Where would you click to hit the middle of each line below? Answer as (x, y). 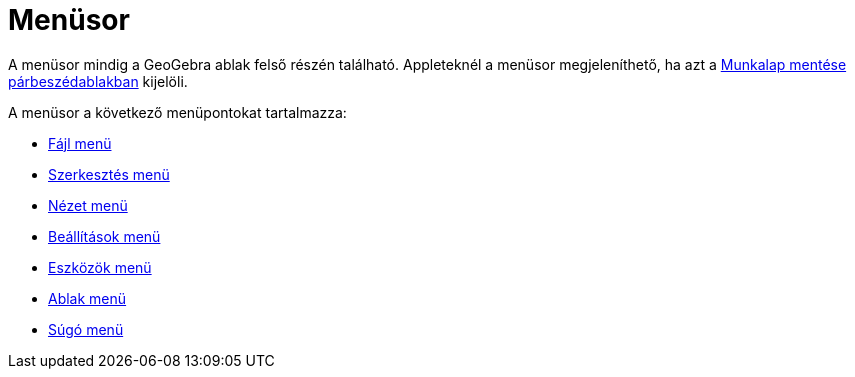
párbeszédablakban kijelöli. (98, 81)
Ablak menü (87, 298)
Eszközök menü (100, 267)
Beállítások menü (104, 236)
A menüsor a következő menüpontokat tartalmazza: (177, 112)
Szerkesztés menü (109, 174)
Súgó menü (86, 329)
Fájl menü (80, 143)
